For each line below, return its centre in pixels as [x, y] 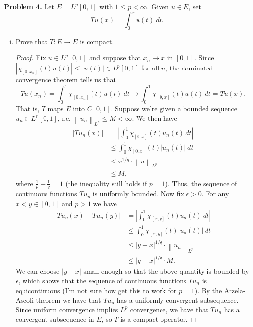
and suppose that [115, 58]
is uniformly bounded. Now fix [138, 194]
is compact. [97, 41]
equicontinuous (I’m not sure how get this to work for [96, 290]
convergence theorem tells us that [66, 80]
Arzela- [235, 290]
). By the [208, 290]
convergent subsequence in [55, 319]
